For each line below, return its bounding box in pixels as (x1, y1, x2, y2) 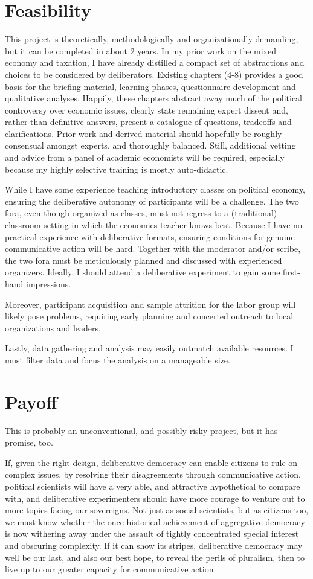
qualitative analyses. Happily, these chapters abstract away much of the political (5, 92, 303, 104)
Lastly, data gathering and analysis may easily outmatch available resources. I (5, 342, 294, 354)
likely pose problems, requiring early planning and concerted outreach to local (5, 310, 294, 322)
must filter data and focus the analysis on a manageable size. (5, 353, 230, 366)
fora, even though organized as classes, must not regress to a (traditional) (5, 206, 277, 219)
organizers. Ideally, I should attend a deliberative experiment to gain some (5, 266, 280, 278)
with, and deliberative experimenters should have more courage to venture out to (5, 491, 305, 504)
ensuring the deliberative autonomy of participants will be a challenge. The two (5, 194, 299, 207)
